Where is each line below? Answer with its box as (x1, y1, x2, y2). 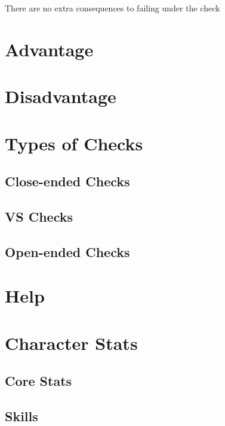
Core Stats (5, 371, 72, 390)
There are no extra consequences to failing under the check (5, 2, 220, 14)
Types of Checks (5, 131, 143, 155)
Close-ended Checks (5, 172, 130, 191)
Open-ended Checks (5, 242, 130, 261)
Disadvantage (5, 84, 116, 108)
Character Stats (5, 330, 138, 355)
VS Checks (5, 207, 73, 225)
